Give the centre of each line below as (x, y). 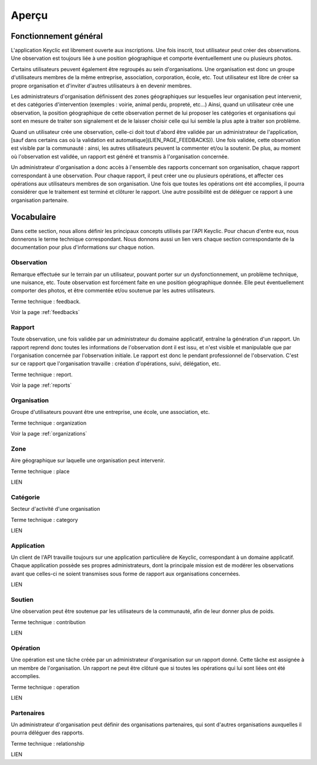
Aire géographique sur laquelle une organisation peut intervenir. (88, 460)
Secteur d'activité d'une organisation (55, 509)
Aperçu (29, 15)
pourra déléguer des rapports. (48, 733)
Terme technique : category (45, 520)
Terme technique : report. (42, 374)
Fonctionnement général (57, 36)
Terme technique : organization (49, 423)
